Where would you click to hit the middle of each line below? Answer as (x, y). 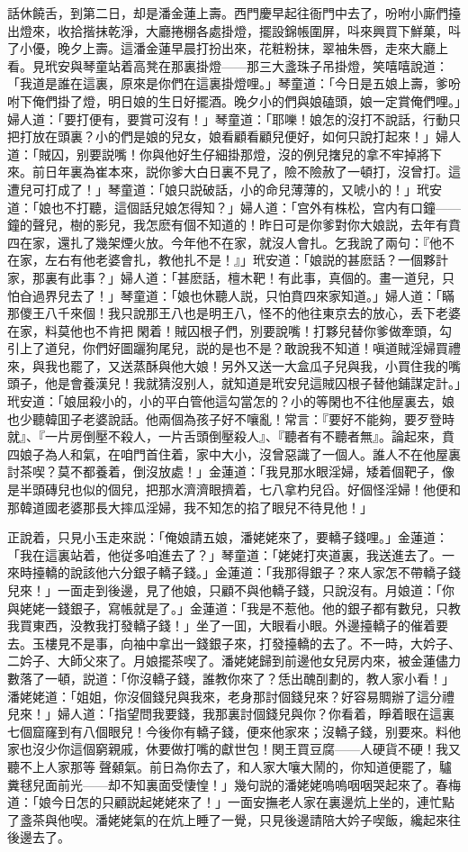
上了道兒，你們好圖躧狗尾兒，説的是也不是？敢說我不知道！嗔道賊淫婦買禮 (240, 348)
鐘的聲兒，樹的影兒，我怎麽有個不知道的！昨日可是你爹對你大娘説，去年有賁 (234, 225)
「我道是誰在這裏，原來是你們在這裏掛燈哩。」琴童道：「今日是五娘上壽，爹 (228, 83)
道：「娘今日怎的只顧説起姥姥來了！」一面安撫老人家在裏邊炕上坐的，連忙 (225, 802)
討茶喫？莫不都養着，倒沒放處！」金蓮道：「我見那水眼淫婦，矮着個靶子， (225, 471)
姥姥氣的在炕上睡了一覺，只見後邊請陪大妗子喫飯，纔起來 (278, 819)
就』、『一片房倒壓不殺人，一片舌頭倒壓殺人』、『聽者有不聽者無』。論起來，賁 (231, 436)
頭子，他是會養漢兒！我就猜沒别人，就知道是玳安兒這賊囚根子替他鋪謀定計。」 (234, 383)
